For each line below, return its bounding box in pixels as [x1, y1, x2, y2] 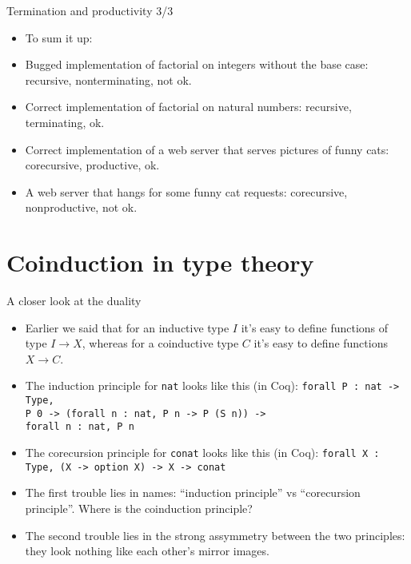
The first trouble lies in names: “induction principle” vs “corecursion [25, 484, 361, 501]
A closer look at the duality [6, 292, 142, 309]
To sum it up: [25, 29, 93, 46]
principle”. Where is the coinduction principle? [25, 499, 253, 516]
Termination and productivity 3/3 [6, 2, 174, 18]
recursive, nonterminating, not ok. [25, 71, 192, 88]
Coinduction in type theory [6, 246, 314, 279]
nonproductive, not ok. [25, 199, 138, 216]
